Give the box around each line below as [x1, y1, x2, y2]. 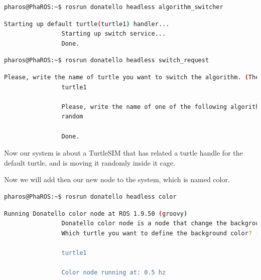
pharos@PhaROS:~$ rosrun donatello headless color [4, 193, 177, 200]
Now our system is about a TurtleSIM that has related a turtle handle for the [4, 148, 243, 158]
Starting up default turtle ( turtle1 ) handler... [4, 20, 170, 28]
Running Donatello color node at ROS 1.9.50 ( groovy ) [4, 210, 188, 217]
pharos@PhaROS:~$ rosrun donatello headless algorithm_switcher [4, 4, 223, 11]
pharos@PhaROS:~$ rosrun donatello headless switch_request [4, 57, 209, 64]
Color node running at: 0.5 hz [61, 269, 166, 276]
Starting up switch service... [61, 30, 166, 38]
